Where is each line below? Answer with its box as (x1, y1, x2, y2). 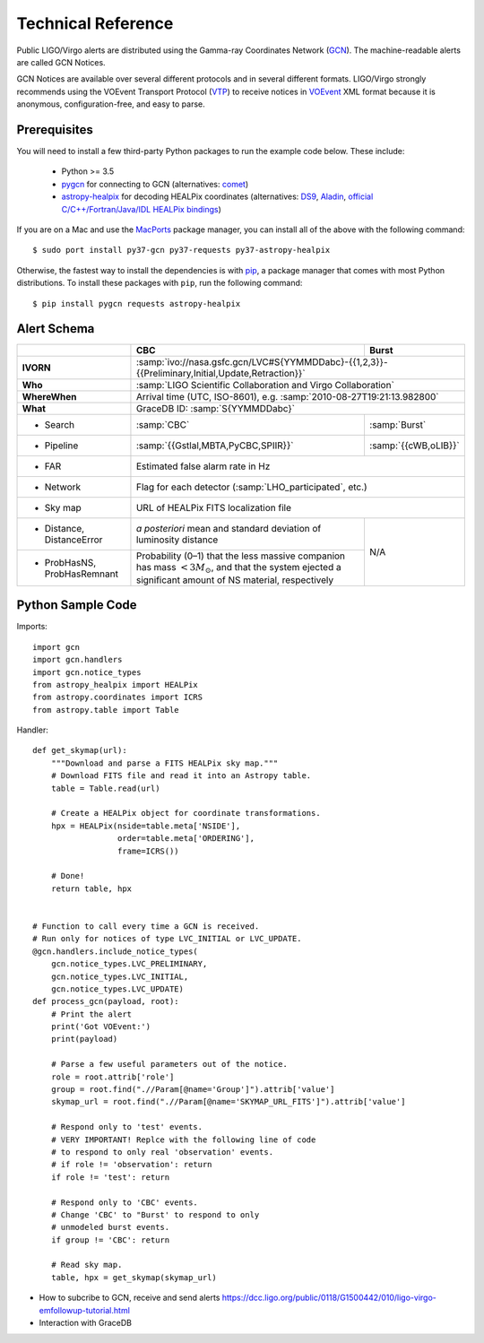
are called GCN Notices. (16, 56, 107, 67)
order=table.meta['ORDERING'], (117, 834, 255, 844)
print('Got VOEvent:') (50, 1022, 151, 1032)
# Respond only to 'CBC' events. (50, 1197, 199, 1208)
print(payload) (50, 1034, 118, 1044)
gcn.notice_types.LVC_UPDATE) (50, 983, 184, 994)
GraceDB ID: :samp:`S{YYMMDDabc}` (135, 403, 296, 415)
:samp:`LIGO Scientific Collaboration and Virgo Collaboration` (135, 379, 394, 392)
